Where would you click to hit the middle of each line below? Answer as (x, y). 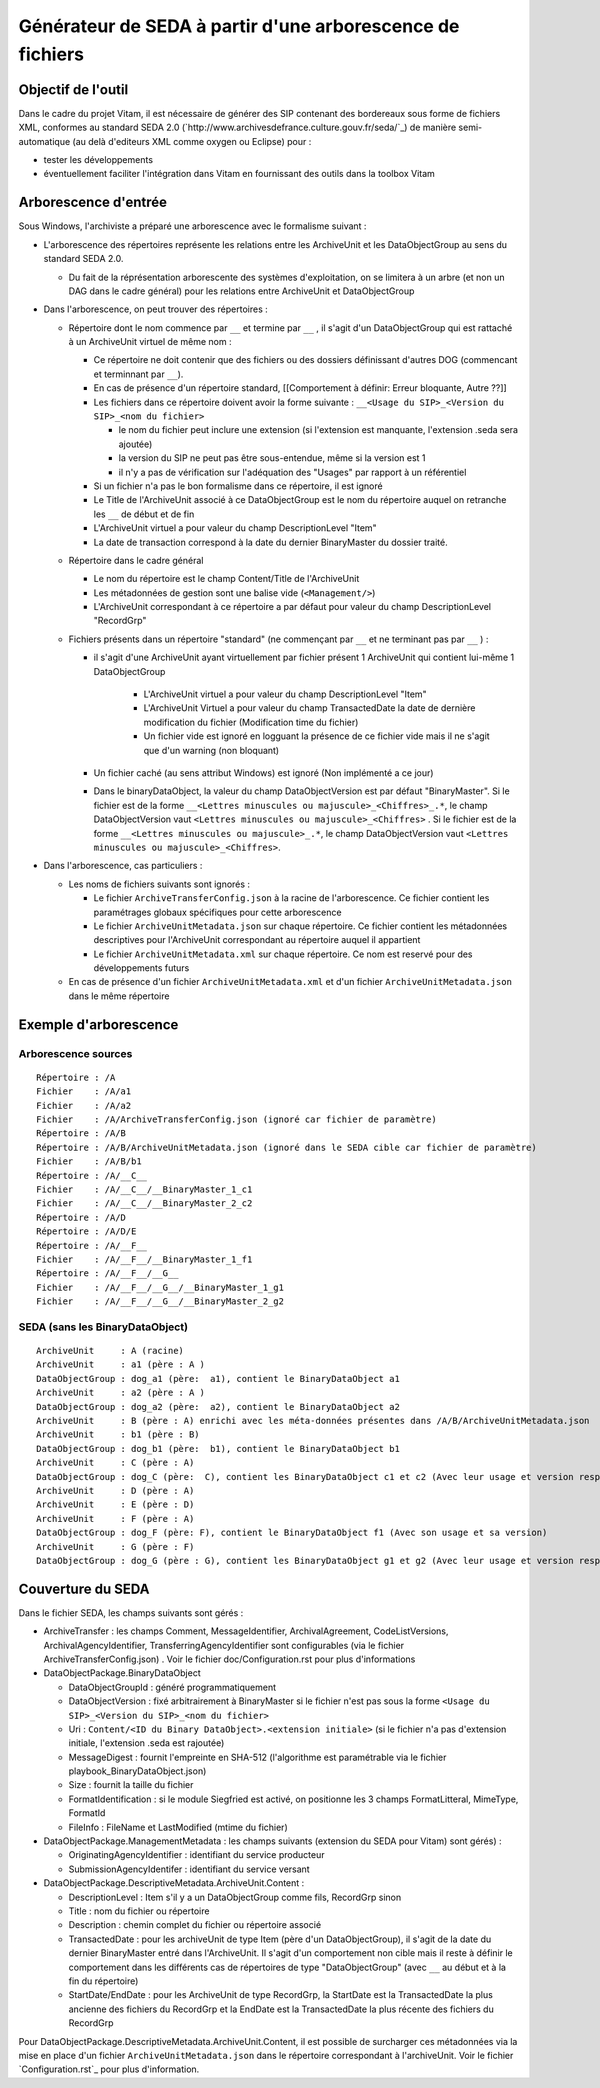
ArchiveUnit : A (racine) (110, 1351)
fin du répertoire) (103, 1981)
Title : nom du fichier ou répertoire (139, 1911)
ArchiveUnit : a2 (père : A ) (120, 1393)
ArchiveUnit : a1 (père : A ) (120, 1364)
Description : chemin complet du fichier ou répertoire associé (195, 1925)
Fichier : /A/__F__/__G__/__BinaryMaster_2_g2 (160, 1301)
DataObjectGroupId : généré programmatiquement (172, 1687)
